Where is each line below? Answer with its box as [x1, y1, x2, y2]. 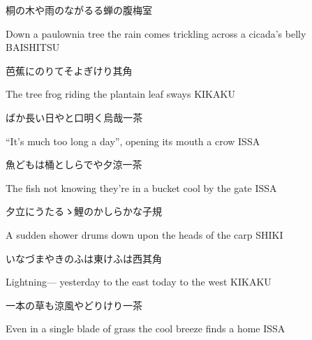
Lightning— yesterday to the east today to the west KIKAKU [6, 274, 272, 289]
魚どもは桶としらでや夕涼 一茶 [6, 157, 142, 172]
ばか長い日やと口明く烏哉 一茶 [6, 110, 143, 124]
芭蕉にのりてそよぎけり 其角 [6, 63, 133, 77]
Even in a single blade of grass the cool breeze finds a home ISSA [6, 321, 285, 336]
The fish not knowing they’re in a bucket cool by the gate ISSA [6, 180, 277, 195]
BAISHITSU [6, 40, 60, 54]
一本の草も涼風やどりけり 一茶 [6, 297, 142, 312]
